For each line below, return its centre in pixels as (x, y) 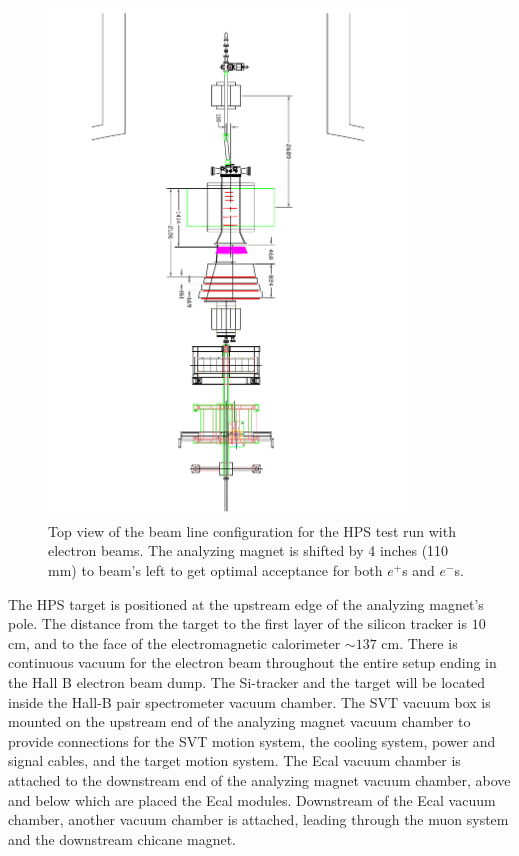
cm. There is (419, 642)
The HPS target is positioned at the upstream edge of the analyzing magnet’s (246, 603)
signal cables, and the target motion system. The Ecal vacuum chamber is (234, 760)
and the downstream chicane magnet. (122, 838)
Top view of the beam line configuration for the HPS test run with (252, 530)
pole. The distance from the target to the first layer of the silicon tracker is (238, 623)
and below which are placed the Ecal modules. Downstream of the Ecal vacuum (252, 799)
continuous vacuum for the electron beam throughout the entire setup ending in (252, 662)
